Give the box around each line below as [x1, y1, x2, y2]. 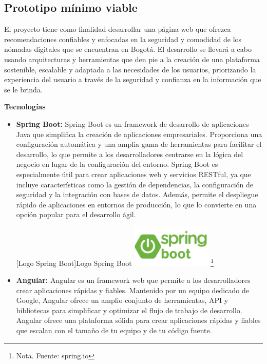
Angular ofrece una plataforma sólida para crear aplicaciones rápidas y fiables [16, 315, 261, 325]
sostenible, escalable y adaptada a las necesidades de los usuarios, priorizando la [4, 64, 256, 74]
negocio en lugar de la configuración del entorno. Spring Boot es [16, 159, 218, 169]
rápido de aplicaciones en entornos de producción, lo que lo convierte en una [16, 199, 257, 209]
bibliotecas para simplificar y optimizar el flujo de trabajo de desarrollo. [16, 304, 242, 315]
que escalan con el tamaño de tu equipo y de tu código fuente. [16, 325, 212, 336]
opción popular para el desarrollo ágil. [16, 209, 136, 220]
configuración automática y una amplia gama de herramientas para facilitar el [16, 139, 262, 149]
